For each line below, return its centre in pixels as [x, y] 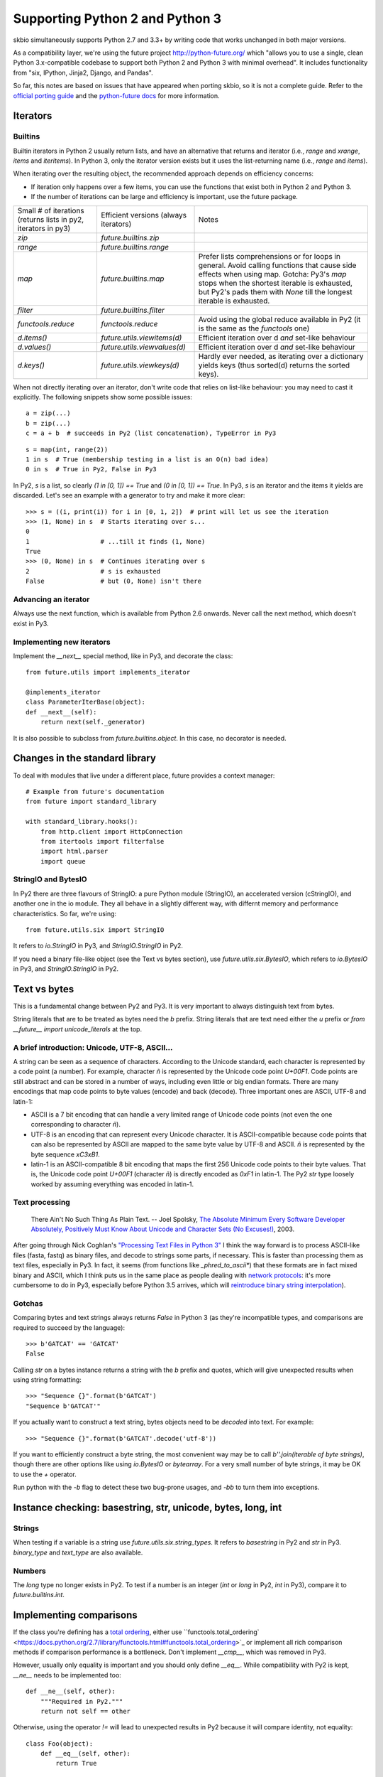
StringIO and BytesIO [50, 879]
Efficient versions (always [144, 215]
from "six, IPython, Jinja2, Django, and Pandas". [83, 73]
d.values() [34, 347]
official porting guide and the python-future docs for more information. [116, 95]
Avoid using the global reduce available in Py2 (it [279, 319]
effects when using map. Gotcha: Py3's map [272, 274]
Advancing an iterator [51, 599]
